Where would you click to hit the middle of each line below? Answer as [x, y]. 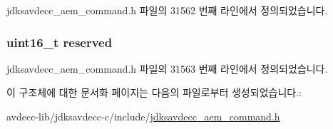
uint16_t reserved [60, 42]
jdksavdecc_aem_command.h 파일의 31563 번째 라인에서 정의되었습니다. [167, 68]
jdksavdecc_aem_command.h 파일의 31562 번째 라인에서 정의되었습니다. [167, 10]
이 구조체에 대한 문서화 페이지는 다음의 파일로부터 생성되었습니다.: [154, 92]
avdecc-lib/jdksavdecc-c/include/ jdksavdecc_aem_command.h [143, 116]
